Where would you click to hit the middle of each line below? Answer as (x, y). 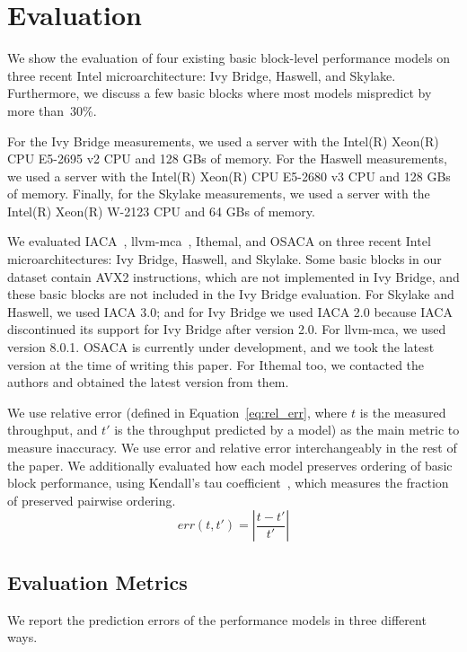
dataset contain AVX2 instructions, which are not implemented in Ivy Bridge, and (233, 276)
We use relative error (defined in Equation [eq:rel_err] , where (177, 412)
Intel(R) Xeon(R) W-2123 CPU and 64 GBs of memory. (161, 211)
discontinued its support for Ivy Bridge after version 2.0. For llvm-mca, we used (227, 329)
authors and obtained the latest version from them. (148, 382)
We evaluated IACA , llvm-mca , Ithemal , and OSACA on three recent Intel (219, 241)
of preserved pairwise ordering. (92, 500)
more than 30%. (52, 110)
